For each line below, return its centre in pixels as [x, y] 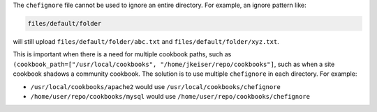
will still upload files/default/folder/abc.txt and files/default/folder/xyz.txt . [146, 41]
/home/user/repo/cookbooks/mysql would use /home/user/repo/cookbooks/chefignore [170, 96]
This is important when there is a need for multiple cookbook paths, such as [122, 54]
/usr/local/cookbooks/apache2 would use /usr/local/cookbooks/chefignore [155, 86]
